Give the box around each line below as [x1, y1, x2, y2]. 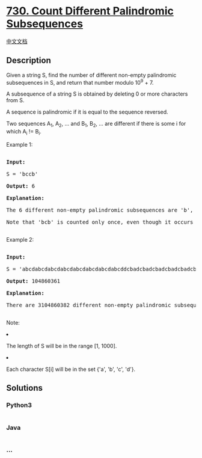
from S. [6, 97, 25, 104]
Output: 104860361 [6, 278, 61, 284]
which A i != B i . [6, 128, 42, 136]
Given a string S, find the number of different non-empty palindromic [6, 71, 177, 79]
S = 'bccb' [6, 171, 38, 177]
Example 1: [6, 141, 33, 148]
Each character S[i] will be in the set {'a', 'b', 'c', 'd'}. [6, 365, 136, 373]
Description [6, 55, 51, 66]
